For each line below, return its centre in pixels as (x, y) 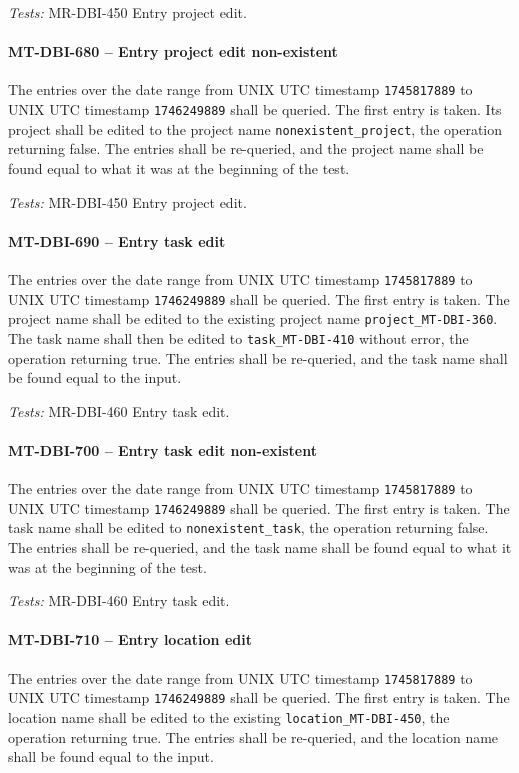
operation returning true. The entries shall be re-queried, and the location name (253, 736)
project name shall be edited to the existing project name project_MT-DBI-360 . (253, 318)
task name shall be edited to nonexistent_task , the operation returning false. (248, 527)
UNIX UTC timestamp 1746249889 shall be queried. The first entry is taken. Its (255, 109)
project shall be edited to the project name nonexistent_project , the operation (255, 128)
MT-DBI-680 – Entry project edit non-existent (173, 51)
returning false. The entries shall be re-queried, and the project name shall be (246, 148)
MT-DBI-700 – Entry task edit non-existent (162, 449)
